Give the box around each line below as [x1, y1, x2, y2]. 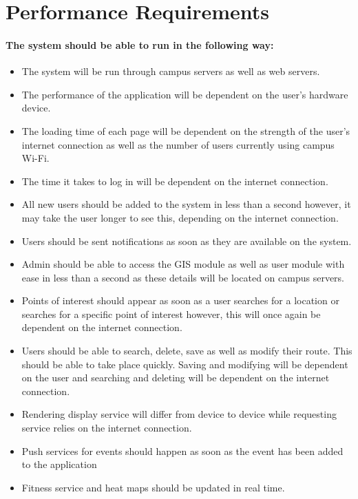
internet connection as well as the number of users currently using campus [21, 137, 335, 151]
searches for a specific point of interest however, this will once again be [21, 306, 321, 321]
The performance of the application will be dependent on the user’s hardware [21, 87, 348, 101]
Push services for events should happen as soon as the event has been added [21, 443, 344, 458]
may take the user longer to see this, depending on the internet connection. [21, 210, 339, 224]
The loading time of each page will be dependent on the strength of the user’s [21, 123, 350, 138]
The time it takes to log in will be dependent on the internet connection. [21, 173, 328, 188]
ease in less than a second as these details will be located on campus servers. [21, 270, 344, 284]
